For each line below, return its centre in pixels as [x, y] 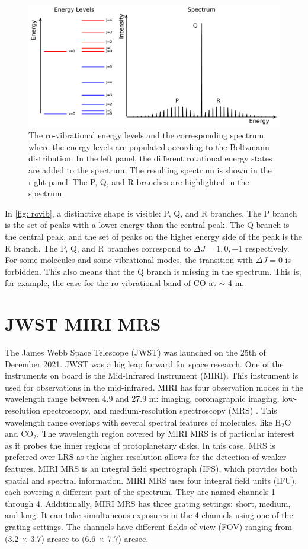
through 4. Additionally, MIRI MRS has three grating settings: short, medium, [148, 503]
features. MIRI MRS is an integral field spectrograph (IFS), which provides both [151, 468]
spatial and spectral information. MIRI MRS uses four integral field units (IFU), [151, 480]
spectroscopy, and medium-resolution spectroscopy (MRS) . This [160, 410]
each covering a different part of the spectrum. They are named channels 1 [140, 492]
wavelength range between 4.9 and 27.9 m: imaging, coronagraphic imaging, [142, 399]
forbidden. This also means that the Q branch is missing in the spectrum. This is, [153, 271]
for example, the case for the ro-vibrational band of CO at [110, 283]
